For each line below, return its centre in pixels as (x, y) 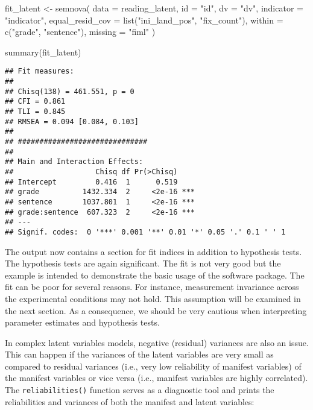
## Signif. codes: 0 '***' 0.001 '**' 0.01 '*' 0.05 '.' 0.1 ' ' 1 (145, 232)
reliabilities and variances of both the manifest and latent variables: (130, 401)
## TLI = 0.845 (35, 112)
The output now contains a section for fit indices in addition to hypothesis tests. (153, 251)
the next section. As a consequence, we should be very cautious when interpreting (156, 310)
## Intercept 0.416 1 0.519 (91, 182)
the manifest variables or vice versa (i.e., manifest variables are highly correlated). (156, 378)
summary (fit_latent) (43, 52)
